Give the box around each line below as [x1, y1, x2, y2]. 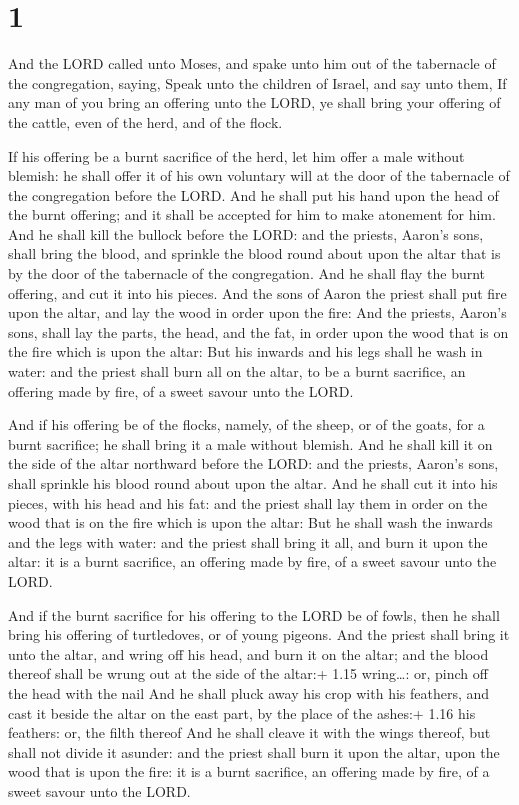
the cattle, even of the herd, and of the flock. [8, 111, 283, 132]
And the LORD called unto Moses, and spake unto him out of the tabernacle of [8, 53, 496, 74]
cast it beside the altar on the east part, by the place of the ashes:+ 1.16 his [8, 702, 476, 723]
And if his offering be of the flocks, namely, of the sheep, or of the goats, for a [8, 414, 485, 435]
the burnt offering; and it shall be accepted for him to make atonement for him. [8, 204, 496, 225]
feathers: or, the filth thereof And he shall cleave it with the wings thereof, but [8, 722, 491, 743]
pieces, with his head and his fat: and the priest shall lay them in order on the [8, 492, 488, 513]
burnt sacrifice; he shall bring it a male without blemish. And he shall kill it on [8, 433, 493, 454]
